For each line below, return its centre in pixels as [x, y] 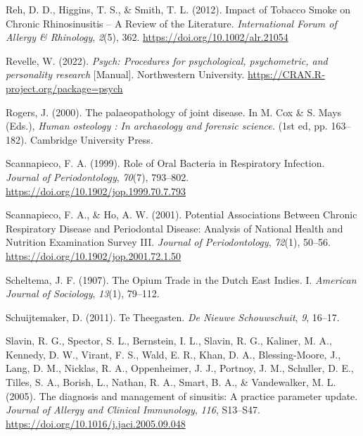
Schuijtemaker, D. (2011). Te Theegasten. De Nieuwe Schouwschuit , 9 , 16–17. [173, 317]
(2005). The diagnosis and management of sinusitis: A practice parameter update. [182, 395]
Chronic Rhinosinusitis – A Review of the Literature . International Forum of [171, 23]
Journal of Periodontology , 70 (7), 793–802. [97, 176]
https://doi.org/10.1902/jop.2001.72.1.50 [94, 255]
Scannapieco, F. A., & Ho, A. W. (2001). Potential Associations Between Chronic [181, 214]
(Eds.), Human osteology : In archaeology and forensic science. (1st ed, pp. [167, 126]
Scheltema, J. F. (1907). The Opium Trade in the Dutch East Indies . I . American [181, 279]
